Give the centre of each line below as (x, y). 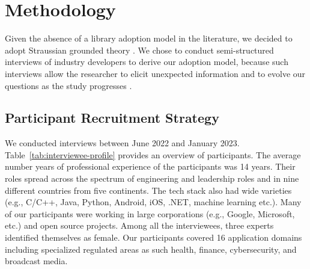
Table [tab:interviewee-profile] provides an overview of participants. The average (153, 154)
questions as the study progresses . (68, 85)
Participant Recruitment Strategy (112, 118)
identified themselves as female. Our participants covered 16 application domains (153, 237)
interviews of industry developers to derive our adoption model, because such (147, 62)
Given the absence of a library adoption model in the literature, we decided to (149, 38)
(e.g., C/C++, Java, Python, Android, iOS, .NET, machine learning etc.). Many (153, 202)
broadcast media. (36, 261)
